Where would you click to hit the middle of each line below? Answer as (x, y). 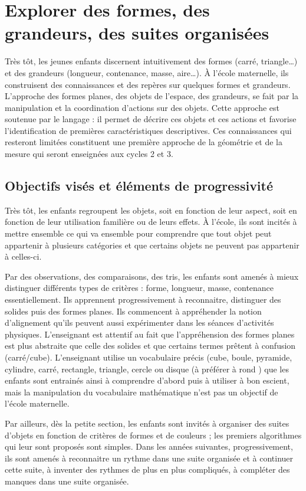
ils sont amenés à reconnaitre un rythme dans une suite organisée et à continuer (149, 458)
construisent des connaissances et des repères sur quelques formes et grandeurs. (148, 84)
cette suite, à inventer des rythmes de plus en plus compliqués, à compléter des (147, 469)
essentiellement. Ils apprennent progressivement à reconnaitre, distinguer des (143, 299)
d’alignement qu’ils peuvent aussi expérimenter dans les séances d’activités (139, 323)
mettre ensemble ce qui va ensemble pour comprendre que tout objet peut (138, 233)
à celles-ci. (23, 256)
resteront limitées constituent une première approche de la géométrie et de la (144, 142)
